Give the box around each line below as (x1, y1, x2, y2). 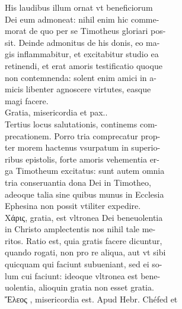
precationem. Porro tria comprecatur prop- (5, 129, 161, 142)
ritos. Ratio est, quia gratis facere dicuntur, (5, 234, 162, 246)
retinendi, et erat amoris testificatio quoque (5, 59, 162, 71)
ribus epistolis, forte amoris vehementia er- (5, 152, 160, 165)
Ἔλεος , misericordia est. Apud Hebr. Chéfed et (5, 292, 178, 305)
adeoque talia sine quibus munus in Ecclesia (5, 188, 164, 200)
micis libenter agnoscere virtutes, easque (5, 83, 151, 95)
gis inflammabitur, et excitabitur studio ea (5, 48, 159, 60)
